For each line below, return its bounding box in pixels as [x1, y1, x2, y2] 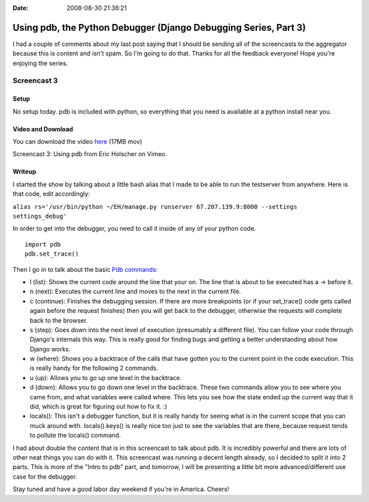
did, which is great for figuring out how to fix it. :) [29, 403, 167, 411]
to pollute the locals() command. [29, 431, 121, 440]
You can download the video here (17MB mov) [12, 138, 143, 146]
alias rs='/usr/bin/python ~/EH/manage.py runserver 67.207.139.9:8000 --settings [12, 203, 297, 210]
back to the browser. [29, 316, 88, 325]
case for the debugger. [12, 473, 78, 481]
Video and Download [12, 125, 73, 133]
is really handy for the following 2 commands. [29, 364, 159, 373]
